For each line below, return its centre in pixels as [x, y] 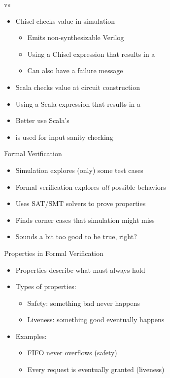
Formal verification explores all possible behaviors [91, 187]
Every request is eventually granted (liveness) [96, 369]
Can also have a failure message [75, 70]
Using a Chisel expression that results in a [91, 54]
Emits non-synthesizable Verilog [76, 37]
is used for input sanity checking [64, 137]
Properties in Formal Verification [54, 253]
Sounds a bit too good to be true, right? [76, 236]
